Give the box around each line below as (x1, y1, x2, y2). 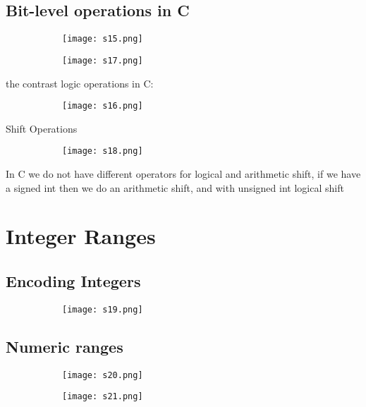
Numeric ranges (6, 335, 123, 357)
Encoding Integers (6, 269, 141, 291)
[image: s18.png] (62, 146, 143, 157)
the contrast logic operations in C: (6, 75, 154, 90)
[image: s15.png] (62, 34, 143, 44)
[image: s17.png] (62, 55, 143, 66)
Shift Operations (6, 121, 78, 135)
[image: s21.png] (62, 391, 143, 402)
